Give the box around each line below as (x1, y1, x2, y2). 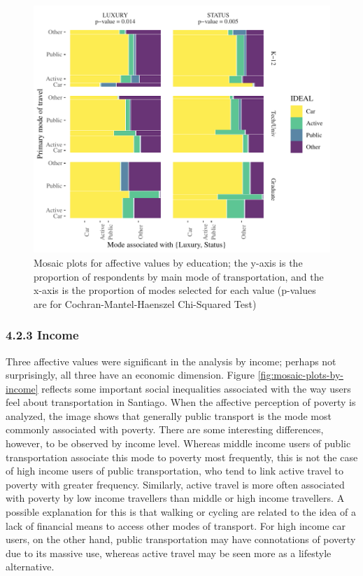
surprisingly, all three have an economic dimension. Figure (6, 367, 255, 382)
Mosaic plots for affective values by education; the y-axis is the (34, 255, 303, 269)
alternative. (6, 559, 55, 574)
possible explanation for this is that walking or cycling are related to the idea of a (6, 505, 356, 519)
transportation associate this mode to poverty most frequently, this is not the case (6, 449, 358, 464)
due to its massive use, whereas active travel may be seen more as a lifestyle (6, 545, 332, 560)
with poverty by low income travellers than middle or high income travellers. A (6, 491, 345, 505)
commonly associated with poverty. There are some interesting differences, (6, 422, 324, 437)
